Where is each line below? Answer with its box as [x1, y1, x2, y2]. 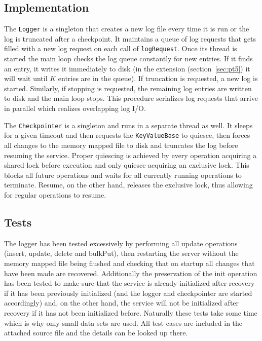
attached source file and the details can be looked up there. [4, 327, 188, 338]
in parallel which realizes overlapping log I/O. [4, 103, 146, 113]
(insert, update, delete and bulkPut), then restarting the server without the [4, 248, 239, 258]
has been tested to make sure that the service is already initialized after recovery [4, 278, 255, 288]
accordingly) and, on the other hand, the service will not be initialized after [4, 297, 239, 308]
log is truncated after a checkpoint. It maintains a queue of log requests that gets [4, 33, 256, 44]
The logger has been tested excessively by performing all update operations [4, 238, 238, 248]
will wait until [4, 73, 48, 84]
